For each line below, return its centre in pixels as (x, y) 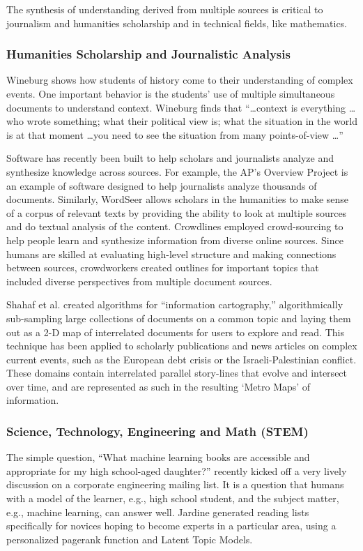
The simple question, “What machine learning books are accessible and (158, 457)
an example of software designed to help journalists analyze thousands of (162, 185)
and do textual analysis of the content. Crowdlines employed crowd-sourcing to (175, 226)
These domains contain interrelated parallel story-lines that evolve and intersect (177, 373)
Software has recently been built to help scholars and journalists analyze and (170, 158)
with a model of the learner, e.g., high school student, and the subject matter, (173, 498)
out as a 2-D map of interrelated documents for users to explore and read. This (175, 332)
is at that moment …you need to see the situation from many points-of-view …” (175, 134)
